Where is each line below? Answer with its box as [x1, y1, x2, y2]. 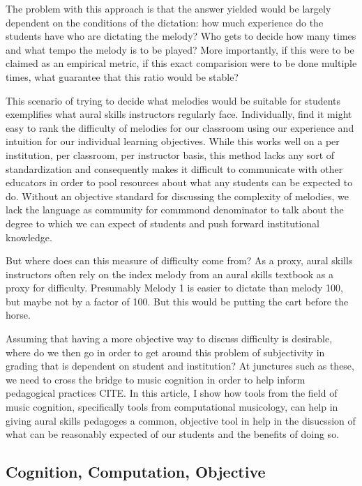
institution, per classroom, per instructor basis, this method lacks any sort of [6, 147, 335, 162]
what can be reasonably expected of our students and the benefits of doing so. [6, 427, 340, 441]
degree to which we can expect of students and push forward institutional [6, 215, 319, 230]
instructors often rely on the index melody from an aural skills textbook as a [6, 266, 333, 281]
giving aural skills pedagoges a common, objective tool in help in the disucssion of [6, 413, 356, 427]
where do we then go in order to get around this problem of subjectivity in [6, 344, 325, 359]
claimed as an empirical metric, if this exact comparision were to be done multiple [6, 56, 357, 70]
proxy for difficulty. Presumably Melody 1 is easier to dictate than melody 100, [6, 280, 343, 295]
